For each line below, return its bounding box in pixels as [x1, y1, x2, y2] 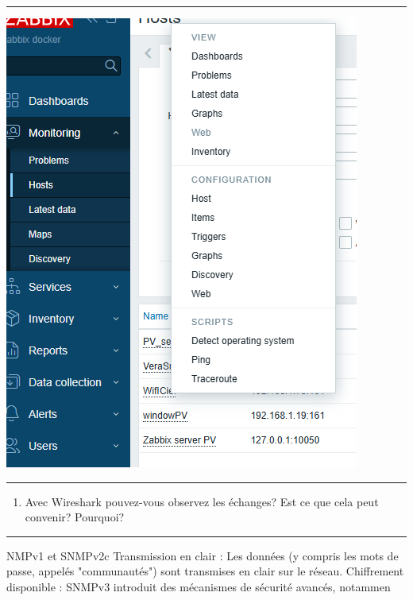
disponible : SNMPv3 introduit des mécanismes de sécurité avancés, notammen [6, 578, 391, 594]
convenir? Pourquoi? [25, 509, 125, 525]
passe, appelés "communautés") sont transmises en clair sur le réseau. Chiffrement [6, 563, 404, 579]
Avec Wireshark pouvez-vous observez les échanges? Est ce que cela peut [25, 493, 379, 509]
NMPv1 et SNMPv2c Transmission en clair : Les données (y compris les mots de [6, 547, 399, 563]
